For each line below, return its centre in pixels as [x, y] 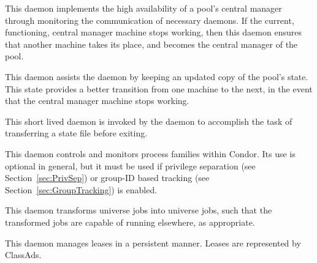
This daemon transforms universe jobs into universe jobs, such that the [139, 210]
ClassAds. [23, 255]
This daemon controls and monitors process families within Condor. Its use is [150, 153]
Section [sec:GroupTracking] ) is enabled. [81, 189]
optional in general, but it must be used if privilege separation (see [130, 165]
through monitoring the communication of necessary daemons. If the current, [150, 20]
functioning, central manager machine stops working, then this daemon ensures [153, 32]
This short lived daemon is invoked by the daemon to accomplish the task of [149, 121]
